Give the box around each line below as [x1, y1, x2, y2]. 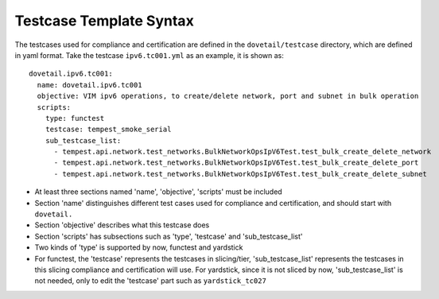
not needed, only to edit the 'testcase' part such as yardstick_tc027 [34, 276, 266, 285]
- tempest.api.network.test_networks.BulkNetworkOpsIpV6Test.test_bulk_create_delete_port [53, 158, 419, 167]
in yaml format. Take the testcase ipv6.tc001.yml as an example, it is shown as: [14, 50, 284, 60]
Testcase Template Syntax [14, 12, 194, 29]
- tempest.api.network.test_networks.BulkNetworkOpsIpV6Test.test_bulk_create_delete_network [53, 147, 432, 157]
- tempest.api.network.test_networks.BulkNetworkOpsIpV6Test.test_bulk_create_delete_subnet [53, 169, 427, 178]
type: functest [45, 114, 105, 122]
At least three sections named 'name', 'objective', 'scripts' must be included [34, 187, 282, 196]
